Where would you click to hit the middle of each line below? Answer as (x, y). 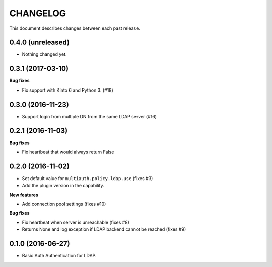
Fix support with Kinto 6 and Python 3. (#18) (67, 90)
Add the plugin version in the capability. (63, 186)
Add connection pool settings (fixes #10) (64, 204)
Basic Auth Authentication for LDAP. (59, 256)
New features (24, 195)
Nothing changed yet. (45, 54)
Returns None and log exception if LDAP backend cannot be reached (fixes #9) (104, 229)
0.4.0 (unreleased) (40, 42)
